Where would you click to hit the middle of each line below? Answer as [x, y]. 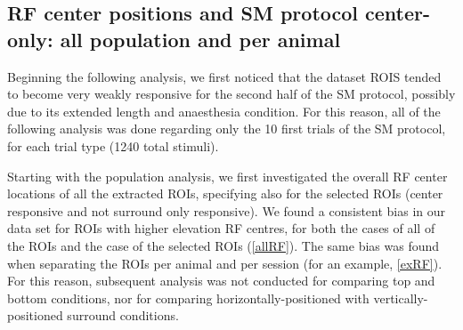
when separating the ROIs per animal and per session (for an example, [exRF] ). [225, 263]
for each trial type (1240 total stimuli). [113, 145]
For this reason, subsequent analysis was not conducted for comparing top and [221, 281]
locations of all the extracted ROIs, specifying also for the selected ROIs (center [225, 193]
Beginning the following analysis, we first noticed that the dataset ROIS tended [224, 76]
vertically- [401, 298]
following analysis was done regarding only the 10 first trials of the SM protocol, [227, 129]
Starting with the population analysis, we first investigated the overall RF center [227, 176]
